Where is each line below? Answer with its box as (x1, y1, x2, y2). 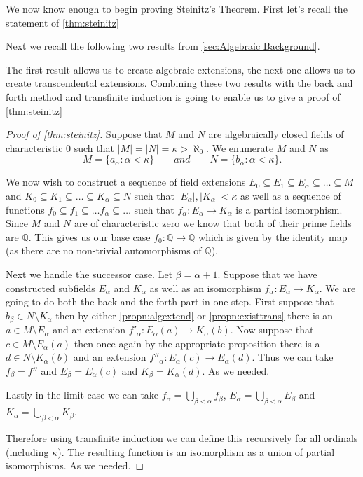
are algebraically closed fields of (208, 127, 344, 141)
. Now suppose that (230, 322, 314, 337)
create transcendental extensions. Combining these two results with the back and (6, 76, 353, 90)
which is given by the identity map (198, 229, 348, 244)
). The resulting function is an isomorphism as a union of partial (57, 444, 335, 459)
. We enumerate (206, 140, 274, 155)
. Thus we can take (252, 350, 334, 364)
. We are (319, 280, 356, 295)
